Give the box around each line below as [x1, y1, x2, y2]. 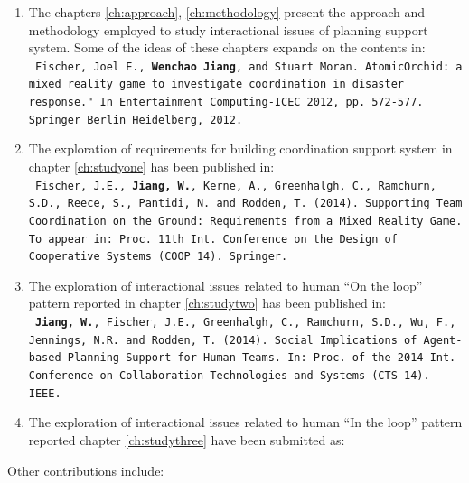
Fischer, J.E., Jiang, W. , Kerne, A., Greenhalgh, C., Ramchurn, [34, 179, 436, 192]
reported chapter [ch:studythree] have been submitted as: [28, 430, 345, 449]
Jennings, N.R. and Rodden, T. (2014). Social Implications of [28, 333, 417, 347]
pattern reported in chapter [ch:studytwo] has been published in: [28, 293, 386, 312]
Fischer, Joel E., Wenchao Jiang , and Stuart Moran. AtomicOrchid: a [34, 60, 463, 73]
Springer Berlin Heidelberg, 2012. [28, 113, 243, 126]
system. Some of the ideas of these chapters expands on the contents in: [28, 38, 426, 57]
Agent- [423, 333, 463, 347]
